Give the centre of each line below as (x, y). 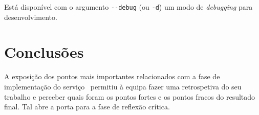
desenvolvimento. (31, 17)
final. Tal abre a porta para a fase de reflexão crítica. (87, 107)
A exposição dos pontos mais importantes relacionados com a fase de (112, 76)
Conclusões (44, 52)
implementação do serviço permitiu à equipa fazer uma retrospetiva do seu (123, 86)
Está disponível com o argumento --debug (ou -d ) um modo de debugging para (128, 7)
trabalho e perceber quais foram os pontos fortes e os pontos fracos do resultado (130, 96)
